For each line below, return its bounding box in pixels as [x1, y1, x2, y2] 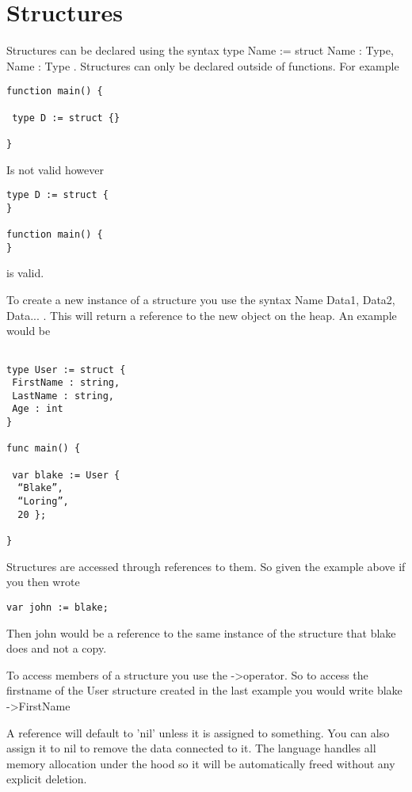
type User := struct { [6, 364, 126, 375]
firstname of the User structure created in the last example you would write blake [6, 682, 402, 699]
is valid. [6, 265, 44, 281]
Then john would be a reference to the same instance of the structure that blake [6, 624, 396, 641]
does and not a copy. [6, 640, 107, 657]
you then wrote [6, 573, 80, 590]
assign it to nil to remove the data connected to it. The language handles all [6, 740, 376, 756]
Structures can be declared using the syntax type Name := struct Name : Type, [6, 42, 394, 59]
